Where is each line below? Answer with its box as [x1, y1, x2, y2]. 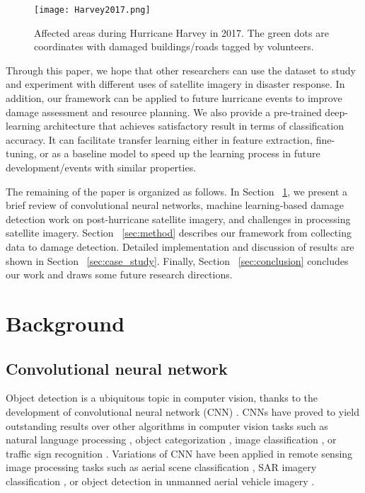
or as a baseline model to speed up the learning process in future [40, 146, 320, 161]
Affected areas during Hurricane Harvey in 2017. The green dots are [34, 25, 329, 40]
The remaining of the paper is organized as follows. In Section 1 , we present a [6, 183, 348, 198]
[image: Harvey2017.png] [34, 5, 151, 15]
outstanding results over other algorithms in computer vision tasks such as [6, 418, 328, 433]
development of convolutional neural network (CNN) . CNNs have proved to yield [6, 404, 359, 419]
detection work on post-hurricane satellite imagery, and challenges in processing [6, 211, 351, 226]
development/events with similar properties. [6, 160, 197, 174]
